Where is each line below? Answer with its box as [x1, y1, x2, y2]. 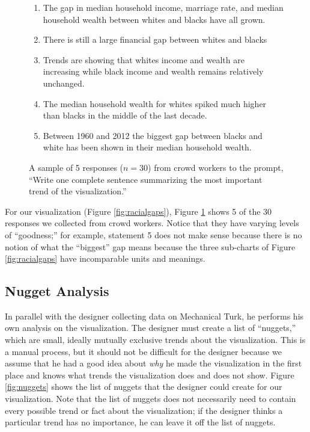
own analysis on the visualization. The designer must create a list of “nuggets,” [5, 321, 296, 334]
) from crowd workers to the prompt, [148, 161, 284, 173]
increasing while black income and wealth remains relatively [43, 65, 264, 78]
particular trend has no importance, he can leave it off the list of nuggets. [5, 416, 276, 428]
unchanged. [43, 76, 85, 89]
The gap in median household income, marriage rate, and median [43, 1, 284, 13]
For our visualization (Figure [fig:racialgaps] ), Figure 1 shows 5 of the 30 [5, 205, 272, 217]
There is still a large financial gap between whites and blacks [43, 33, 267, 46]
